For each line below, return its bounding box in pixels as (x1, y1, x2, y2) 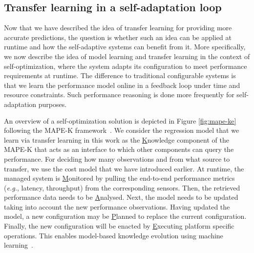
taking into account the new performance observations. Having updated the (4, 201, 230, 211)
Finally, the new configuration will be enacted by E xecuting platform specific (4, 221, 234, 231)
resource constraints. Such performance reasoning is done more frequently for (4, 89, 234, 100)
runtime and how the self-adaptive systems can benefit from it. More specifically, (4, 42, 246, 52)
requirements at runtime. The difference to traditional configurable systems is (4, 70, 236, 81)
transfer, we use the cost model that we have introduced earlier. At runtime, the (4, 163, 244, 173)
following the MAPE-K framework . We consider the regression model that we (4, 125, 239, 135)
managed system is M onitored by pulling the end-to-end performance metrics (4, 173, 235, 183)
